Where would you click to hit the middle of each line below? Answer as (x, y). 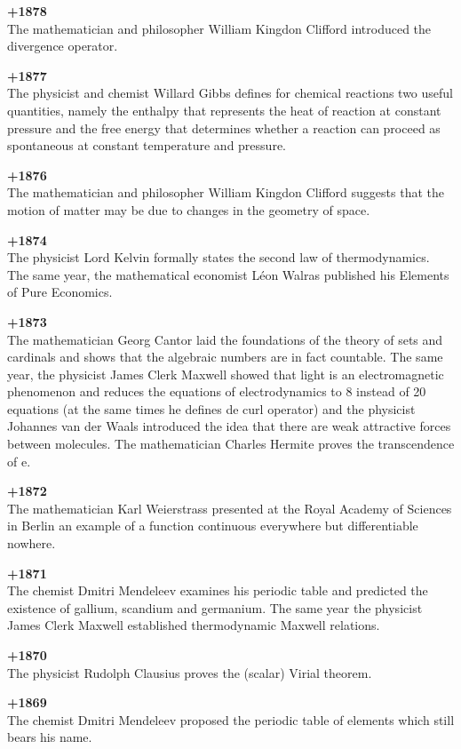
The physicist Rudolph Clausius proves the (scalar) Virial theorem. (190, 672)
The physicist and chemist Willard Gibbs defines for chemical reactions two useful (230, 93)
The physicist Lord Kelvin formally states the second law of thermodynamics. (219, 257)
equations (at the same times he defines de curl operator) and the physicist (211, 408)
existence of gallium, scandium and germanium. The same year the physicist (215, 607)
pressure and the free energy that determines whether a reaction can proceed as (224, 127)
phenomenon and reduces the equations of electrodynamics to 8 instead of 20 (217, 391)
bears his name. (50, 737)
